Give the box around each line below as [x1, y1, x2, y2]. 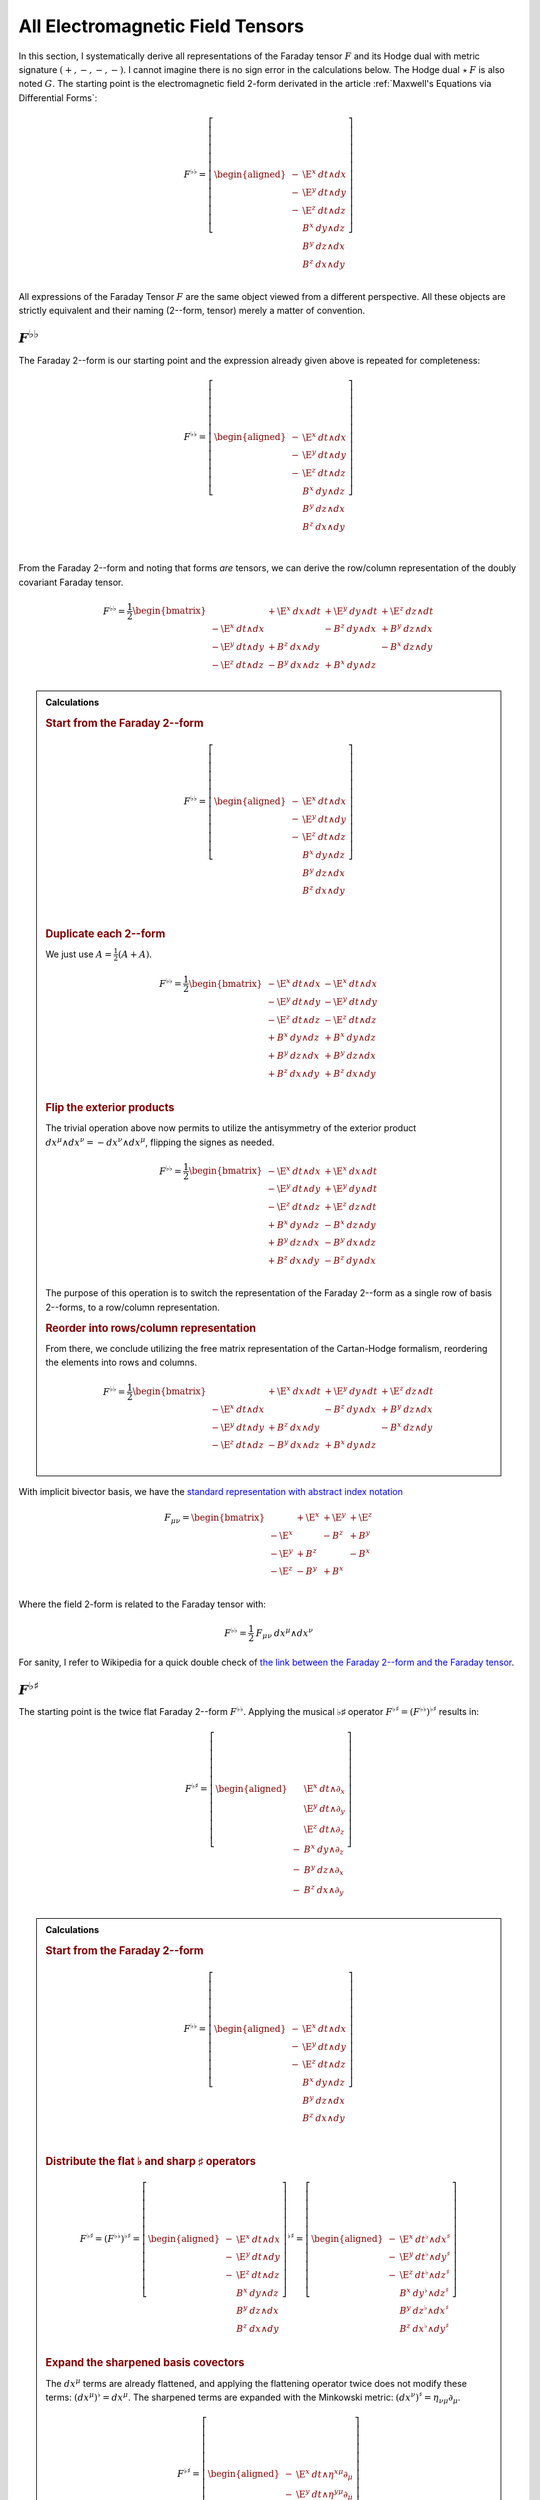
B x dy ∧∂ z [303, 1842, 344, 1857]
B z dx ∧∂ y [303, 1882, 344, 1898]
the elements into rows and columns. [45, 1356, 198, 1369]
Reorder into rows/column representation [45, 1321, 257, 1335]
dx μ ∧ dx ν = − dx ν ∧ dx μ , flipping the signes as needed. [45, 1135, 275, 1148]
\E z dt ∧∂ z [303, 1821, 345, 1837]
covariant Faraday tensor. [18, 576, 124, 588]
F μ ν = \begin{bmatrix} [163, 1511, 265, 1525]
